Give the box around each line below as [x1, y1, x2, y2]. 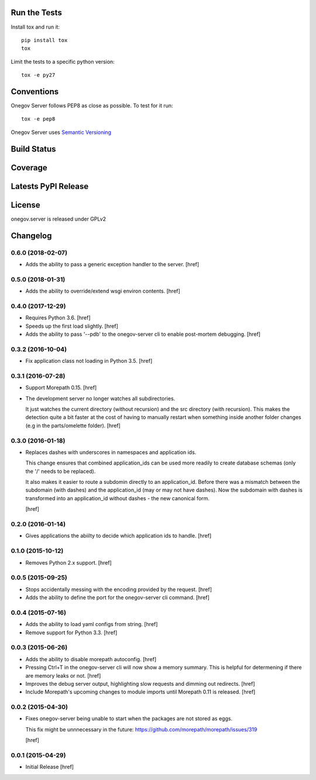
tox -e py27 [21, 72, 56, 78]
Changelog [11, 231, 52, 240]
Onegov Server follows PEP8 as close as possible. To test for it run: [11, 102, 173, 109]
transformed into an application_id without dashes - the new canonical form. [25, 494, 210, 501]
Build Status [11, 144, 56, 154]
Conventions [11, 87, 59, 97]
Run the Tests [11, 8, 63, 18]
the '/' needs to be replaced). [25, 468, 96, 475]
